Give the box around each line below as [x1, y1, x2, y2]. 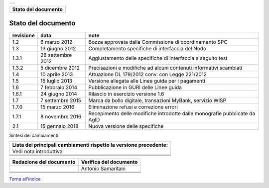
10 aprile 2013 [40, 71, 73, 78]
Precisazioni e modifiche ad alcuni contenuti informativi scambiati [88, 64, 243, 71]
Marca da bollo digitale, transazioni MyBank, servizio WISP [88, 97, 227, 104]
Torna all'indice [9, 176, 41, 182]
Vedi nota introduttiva [12, 148, 63, 155]
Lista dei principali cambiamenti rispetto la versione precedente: [12, 141, 168, 148]
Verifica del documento [81, 158, 138, 165]
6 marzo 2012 [40, 38, 73, 45]
